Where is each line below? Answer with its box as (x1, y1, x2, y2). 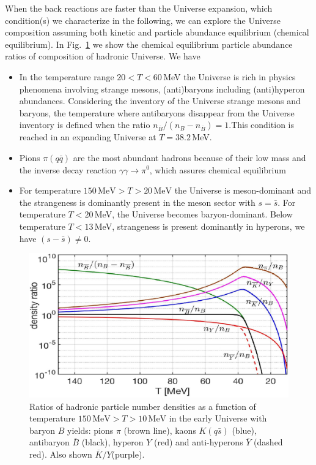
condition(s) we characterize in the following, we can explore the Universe (5, 13, 281, 26)
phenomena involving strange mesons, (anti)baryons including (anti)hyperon (19, 82, 305, 95)
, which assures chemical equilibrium (149, 163, 286, 176)
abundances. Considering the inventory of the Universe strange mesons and (19, 94, 301, 107)
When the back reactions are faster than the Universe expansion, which (5, 2, 273, 14)
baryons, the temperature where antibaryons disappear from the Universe (19, 106, 295, 119)
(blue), (232, 423, 257, 436)
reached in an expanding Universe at (19, 130, 156, 143)
